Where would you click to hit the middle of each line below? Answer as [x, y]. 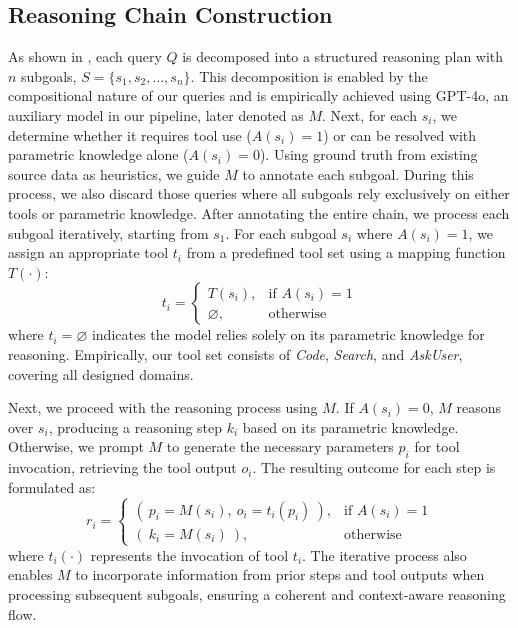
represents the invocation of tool [189, 554]
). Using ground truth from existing [368, 154]
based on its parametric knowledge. [350, 426]
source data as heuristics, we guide [114, 173]
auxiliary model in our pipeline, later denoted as [156, 114]
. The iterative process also [384, 554]
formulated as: [52, 486]
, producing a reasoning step [135, 426]
